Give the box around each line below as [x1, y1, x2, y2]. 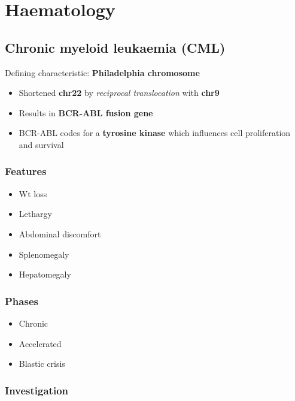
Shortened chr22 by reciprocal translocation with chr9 [19, 86, 220, 99]
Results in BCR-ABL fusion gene [19, 106, 153, 119]
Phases [5, 293, 38, 308]
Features [5, 164, 47, 179]
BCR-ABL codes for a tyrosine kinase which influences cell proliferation [19, 126, 291, 139]
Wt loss [19, 187, 47, 200]
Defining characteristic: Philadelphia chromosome [5, 66, 200, 79]
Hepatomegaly [19, 268, 71, 281]
